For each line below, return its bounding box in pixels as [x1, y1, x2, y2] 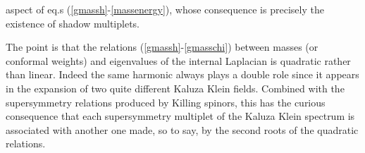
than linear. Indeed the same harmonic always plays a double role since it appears [6, 67, 359, 82]
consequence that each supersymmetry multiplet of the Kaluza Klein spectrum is [6, 109, 355, 123]
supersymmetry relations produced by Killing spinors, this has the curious [6, 94, 326, 109]
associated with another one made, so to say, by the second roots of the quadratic [6, 122, 359, 137]
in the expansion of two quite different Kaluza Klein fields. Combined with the [6, 80, 345, 95]
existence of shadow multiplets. [6, 16, 140, 30]
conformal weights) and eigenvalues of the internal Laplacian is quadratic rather [6, 53, 351, 68]
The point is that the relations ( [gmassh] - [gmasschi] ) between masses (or [6, 39, 318, 54]
